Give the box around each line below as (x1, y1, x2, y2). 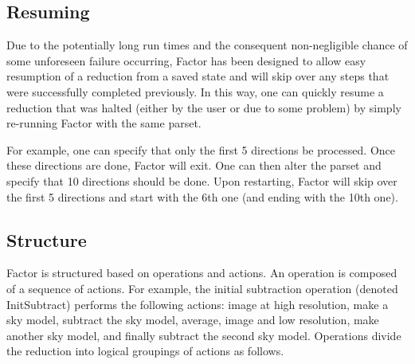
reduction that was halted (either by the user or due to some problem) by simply (6, 99, 401, 115)
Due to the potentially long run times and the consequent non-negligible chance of (6, 37, 408, 53)
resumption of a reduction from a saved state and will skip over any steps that (6, 68, 390, 84)
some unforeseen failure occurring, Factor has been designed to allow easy (6, 52, 366, 68)
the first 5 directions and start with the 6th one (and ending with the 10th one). (6, 188, 398, 205)
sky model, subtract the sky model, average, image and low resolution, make (6, 311, 379, 328)
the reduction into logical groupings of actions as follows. (6, 342, 284, 359)
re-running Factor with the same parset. (6, 115, 202, 131)
